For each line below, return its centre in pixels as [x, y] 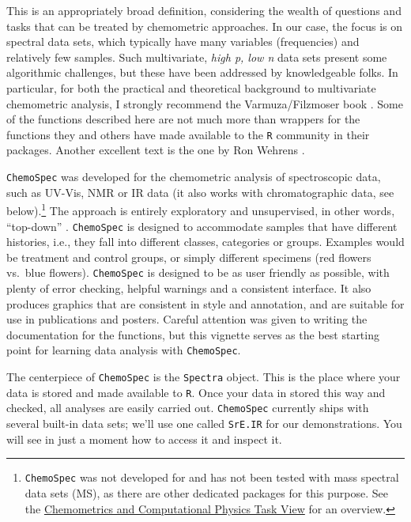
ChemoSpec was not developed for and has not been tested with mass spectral [212, 477]
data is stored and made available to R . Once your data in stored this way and [196, 392]
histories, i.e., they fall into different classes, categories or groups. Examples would [205, 242]
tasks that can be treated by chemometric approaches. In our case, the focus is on [205, 26]
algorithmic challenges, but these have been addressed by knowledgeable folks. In [202, 72]
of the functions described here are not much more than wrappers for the [183, 119]
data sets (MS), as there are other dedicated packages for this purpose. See [206, 492]
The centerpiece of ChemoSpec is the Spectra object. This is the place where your [204, 377]
